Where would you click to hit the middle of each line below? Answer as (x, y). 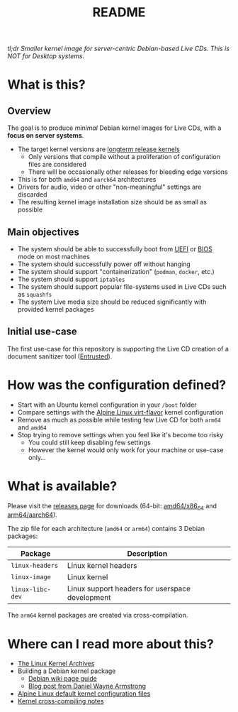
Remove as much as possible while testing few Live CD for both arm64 (119, 420)
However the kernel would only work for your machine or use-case (126, 450)
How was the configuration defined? (117, 385)
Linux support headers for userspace (129, 588)
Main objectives (44, 232)
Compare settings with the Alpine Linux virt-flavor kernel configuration (120, 412)
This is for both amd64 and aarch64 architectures (87, 180)
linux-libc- (31, 590)
